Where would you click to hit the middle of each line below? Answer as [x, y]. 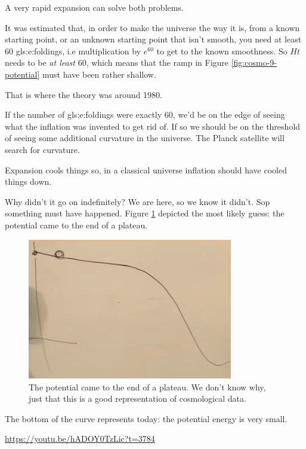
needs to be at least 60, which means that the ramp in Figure [117, 62]
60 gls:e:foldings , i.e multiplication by [73, 51]
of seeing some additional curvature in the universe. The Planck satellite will [145, 138]
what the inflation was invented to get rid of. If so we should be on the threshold [153, 126]
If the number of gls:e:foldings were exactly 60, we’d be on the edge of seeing [145, 114]
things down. [28, 181]
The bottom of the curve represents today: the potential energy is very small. [146, 418]
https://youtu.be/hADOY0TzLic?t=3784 [80, 439]
